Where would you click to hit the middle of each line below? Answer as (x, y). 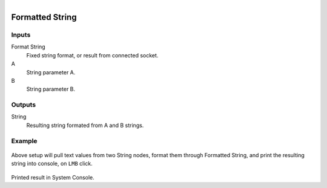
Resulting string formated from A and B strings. (85, 125)
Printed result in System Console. (53, 177)
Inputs (21, 34)
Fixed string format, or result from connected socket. (92, 55)
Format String (28, 47)
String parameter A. (51, 72)
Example (24, 141)
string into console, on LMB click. (52, 164)
